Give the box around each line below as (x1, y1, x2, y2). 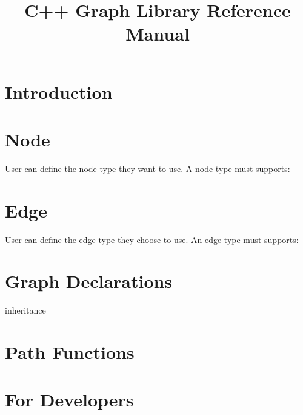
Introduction (5, 79, 113, 104)
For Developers (5, 387, 134, 412)
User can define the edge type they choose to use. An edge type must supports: (5, 233, 299, 245)
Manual (125, 21, 190, 46)
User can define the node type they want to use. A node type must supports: (5, 162, 290, 174)
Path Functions (5, 340, 135, 365)
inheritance (5, 304, 46, 317)
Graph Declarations (5, 269, 173, 293)
